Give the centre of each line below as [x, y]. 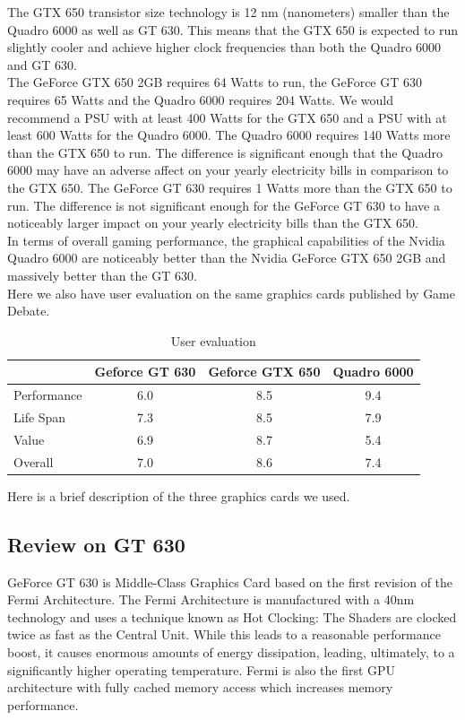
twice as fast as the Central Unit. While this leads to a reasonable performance [224, 634]
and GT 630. [42, 64]
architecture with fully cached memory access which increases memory [200, 687]
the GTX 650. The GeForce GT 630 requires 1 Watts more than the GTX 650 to [230, 187]
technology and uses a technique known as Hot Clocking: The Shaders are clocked [232, 616]
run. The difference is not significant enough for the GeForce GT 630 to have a [224, 205]
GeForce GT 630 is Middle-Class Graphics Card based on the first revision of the [230, 581]
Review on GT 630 [96, 544]
